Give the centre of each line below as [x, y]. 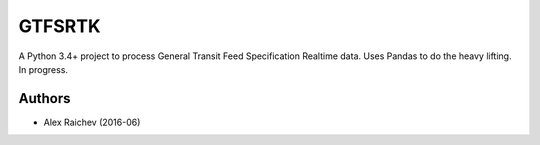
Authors [44, 98]
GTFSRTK [59, 26]
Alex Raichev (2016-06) [92, 122]
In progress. [43, 69]
